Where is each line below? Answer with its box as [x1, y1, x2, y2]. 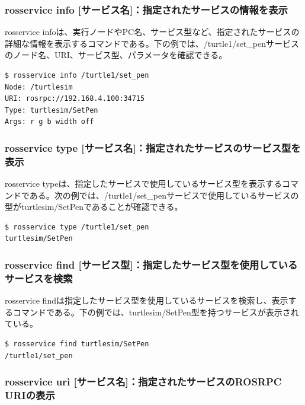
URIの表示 [5, 388, 55, 403]
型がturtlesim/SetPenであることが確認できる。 [5, 200, 183, 213]
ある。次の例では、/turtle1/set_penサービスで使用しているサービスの [29, 189, 299, 201]
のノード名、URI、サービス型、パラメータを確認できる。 [5, 49, 227, 61]
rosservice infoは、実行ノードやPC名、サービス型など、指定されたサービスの [5, 25, 300, 38]
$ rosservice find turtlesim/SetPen [5, 340, 149, 348]
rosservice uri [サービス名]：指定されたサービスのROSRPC [5, 374, 282, 389]
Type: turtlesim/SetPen [5, 106, 98, 114]
